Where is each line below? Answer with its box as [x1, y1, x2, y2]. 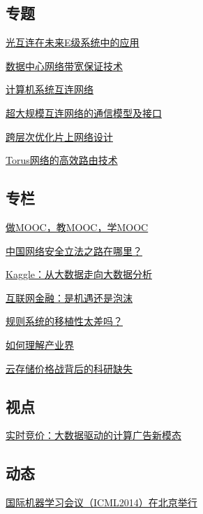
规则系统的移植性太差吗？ [6, 314, 123, 328]
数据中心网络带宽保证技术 [6, 58, 123, 73]
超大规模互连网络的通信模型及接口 [6, 105, 162, 120]
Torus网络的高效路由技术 [6, 153, 118, 167]
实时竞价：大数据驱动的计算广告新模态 [6, 428, 181, 443]
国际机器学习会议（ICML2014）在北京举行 [6, 495, 197, 510]
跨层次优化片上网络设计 [6, 129, 113, 144]
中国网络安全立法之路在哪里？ [6, 243, 142, 258]
